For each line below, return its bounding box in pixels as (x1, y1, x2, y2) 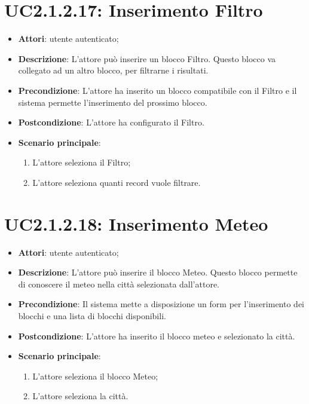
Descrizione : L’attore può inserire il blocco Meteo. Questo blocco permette (18, 266, 298, 278)
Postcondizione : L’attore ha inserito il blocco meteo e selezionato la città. (18, 329, 295, 342)
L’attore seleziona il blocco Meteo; (32, 369, 158, 382)
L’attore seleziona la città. (32, 390, 129, 402)
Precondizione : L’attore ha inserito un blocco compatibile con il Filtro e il (18, 84, 297, 96)
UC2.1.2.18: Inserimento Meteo (4, 211, 268, 235)
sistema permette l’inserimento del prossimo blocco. (18, 96, 207, 108)
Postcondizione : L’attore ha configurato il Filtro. (18, 116, 204, 128)
